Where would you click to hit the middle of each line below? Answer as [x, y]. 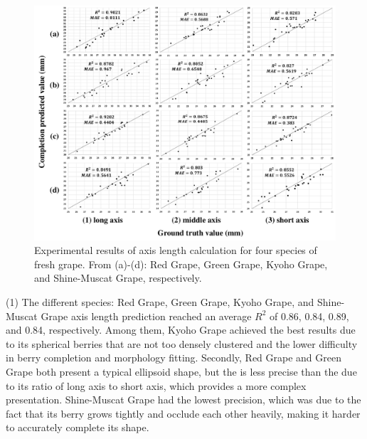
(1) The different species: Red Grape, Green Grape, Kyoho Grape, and [160, 301]
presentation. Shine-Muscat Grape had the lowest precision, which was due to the [183, 400]
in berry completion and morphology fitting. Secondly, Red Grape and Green [174, 358]
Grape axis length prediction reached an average [146, 316]
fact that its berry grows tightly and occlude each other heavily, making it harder [183, 413]
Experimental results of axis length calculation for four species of [176, 250]
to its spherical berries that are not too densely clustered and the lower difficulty [182, 343]
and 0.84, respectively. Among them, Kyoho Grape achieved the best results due [181, 330]
